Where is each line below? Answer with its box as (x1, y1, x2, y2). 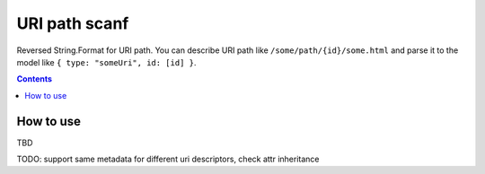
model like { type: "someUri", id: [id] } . (16, 57, 197, 67)
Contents (16, 74, 53, 84)
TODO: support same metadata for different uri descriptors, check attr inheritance (16, 153, 320, 165)
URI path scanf (16, 13, 129, 33)
